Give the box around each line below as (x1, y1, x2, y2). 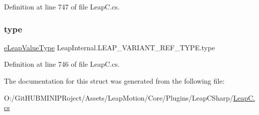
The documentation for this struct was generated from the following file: (4, 76, 225, 86)
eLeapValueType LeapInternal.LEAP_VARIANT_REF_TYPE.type (4, 42, 215, 52)
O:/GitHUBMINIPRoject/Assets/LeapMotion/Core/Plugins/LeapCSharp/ (4, 92, 234, 103)
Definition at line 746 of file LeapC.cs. (4, 59, 120, 69)
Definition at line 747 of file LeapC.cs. (4, 1, 120, 11)
